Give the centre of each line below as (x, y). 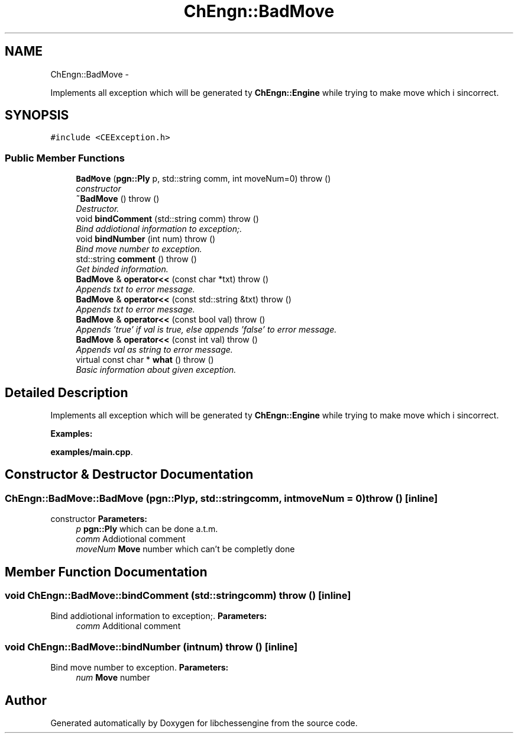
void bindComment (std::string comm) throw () (167, 219)
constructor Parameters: (99, 519)
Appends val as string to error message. (154, 350)
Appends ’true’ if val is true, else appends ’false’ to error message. (206, 330)
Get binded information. (122, 269)
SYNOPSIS (37, 115)
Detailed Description (67, 392)
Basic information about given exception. (156, 370)
